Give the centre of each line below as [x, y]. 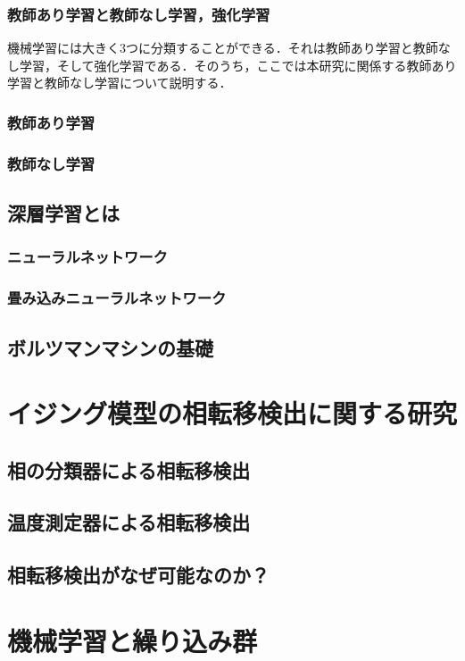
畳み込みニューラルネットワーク [117, 298]
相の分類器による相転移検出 [129, 469]
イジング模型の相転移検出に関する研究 [232, 413]
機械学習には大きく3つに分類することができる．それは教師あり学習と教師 [223, 48]
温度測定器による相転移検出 [129, 522]
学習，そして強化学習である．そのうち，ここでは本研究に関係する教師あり [238, 65]
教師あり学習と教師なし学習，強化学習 [139, 14]
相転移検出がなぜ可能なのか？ [138, 575]
